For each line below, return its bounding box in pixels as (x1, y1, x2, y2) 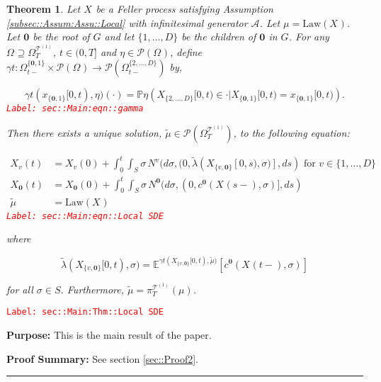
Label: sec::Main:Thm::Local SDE (6, 307, 164, 318)
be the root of (33, 29, 90, 44)
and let (104, 29, 135, 44)
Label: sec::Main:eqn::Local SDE (6, 210, 164, 221)
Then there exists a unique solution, (6, 125, 162, 140)
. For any (288, 29, 329, 44)
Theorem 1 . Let (6, 1, 81, 16)
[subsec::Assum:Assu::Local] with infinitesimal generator (6, 15, 248, 30)
